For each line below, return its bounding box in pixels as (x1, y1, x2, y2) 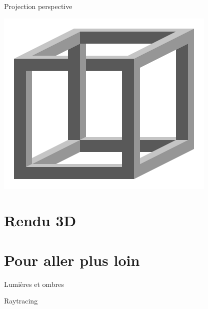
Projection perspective (4, 1, 72, 11)
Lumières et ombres (4, 278, 64, 289)
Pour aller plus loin (4, 249, 140, 270)
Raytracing (4, 295, 38, 306)
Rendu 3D (4, 210, 76, 231)
